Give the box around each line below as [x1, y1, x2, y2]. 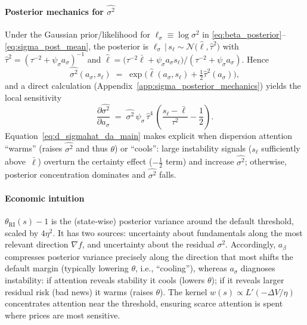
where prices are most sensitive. [5, 308, 120, 321]
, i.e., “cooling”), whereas [135, 262, 227, 274]
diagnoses [240, 262, 275, 274]
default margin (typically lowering [5, 262, 129, 274]
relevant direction [5, 238, 69, 250]
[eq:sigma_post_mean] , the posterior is [5, 39, 149, 52]
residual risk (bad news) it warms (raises [5, 285, 153, 298]
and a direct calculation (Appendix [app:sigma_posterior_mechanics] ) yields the [5, 79, 301, 91]
